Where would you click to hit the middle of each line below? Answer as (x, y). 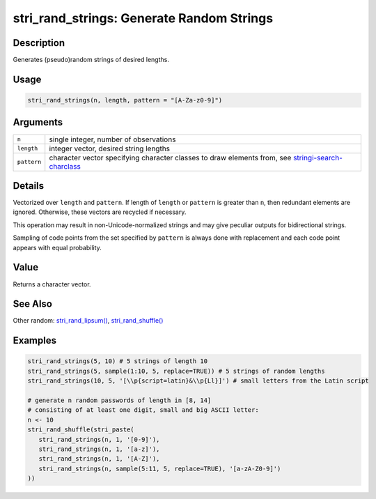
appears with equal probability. (57, 247)
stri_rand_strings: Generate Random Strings (143, 18)
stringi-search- (318, 158)
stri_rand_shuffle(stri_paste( (81, 430)
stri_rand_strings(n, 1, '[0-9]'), (99, 439)
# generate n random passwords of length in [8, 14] (119, 400)
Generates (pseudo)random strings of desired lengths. (91, 60)
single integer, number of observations (112, 139)
